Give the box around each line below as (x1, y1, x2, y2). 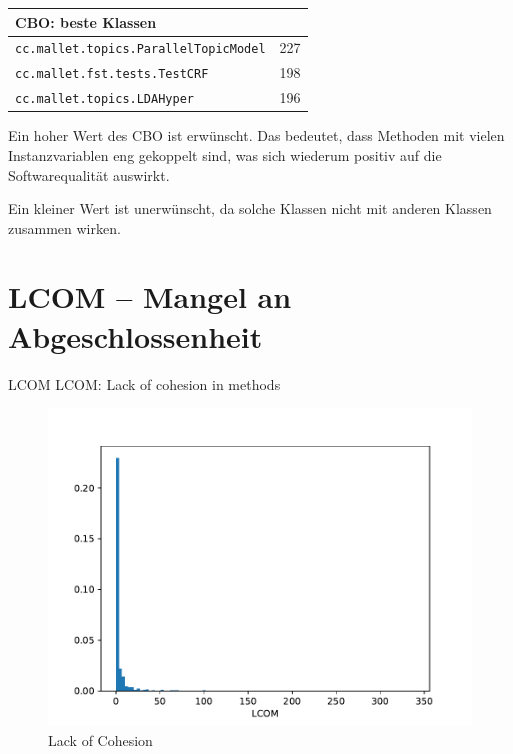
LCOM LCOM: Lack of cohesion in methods (8, 373, 281, 394)
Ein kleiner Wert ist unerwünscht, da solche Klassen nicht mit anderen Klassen (8, 198, 492, 219)
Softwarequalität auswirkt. (8, 164, 170, 185)
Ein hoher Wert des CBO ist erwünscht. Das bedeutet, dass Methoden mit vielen (8, 125, 505, 146)
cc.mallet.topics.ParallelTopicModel (15, 42, 266, 57)
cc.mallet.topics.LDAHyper (15, 92, 194, 107)
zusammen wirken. (8, 217, 121, 238)
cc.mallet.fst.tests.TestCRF (15, 67, 209, 82)
